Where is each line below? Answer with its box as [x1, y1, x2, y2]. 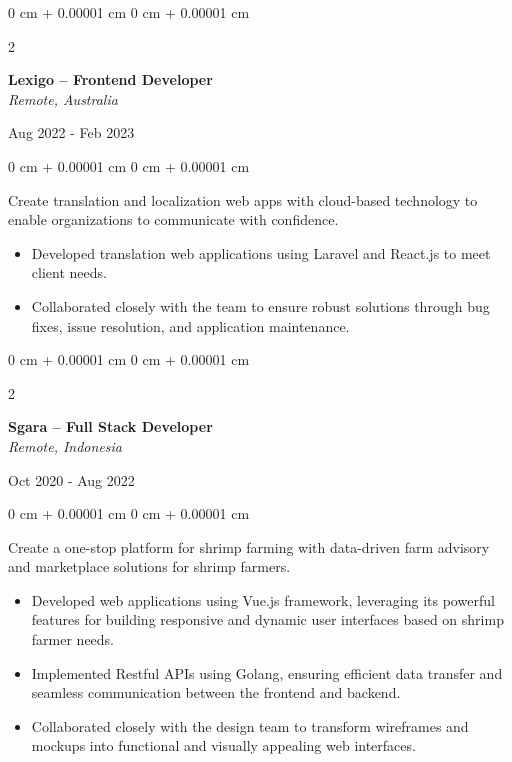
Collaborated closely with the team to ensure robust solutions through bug [31, 295, 490, 316]
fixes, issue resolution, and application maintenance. [31, 315, 350, 336]
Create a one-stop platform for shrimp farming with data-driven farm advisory [8, 536, 490, 557]
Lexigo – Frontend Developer [8, 69, 213, 90]
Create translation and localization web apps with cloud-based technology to [8, 189, 478, 210]
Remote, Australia [8, 88, 118, 109]
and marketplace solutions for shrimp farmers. [8, 556, 291, 577]
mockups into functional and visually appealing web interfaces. [31, 735, 416, 756]
